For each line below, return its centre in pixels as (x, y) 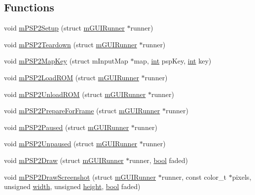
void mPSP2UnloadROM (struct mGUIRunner (75, 94)
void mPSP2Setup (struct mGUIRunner (64, 28)
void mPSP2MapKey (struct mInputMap (66, 61)
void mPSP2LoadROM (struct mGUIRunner (72, 77)
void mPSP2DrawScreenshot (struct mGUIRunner (80, 177)
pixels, (242, 177)
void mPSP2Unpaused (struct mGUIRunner (71, 144)
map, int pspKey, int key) (173, 61)
